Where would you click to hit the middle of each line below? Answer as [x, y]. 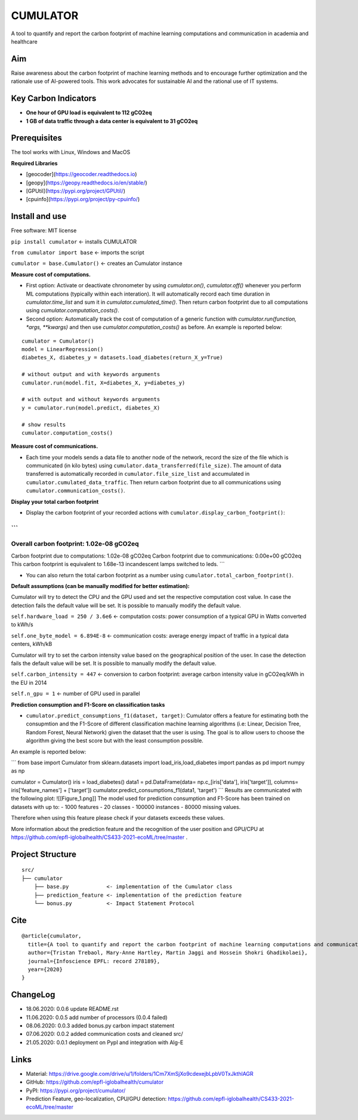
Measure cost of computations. [51, 274]
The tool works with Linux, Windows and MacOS [71, 152]
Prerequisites [36, 138]
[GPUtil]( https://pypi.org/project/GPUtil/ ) [75, 191]
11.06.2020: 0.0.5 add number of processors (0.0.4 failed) [97, 1017]
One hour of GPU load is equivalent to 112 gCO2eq [89, 113]
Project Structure [44, 854]
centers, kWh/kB [32, 644]
